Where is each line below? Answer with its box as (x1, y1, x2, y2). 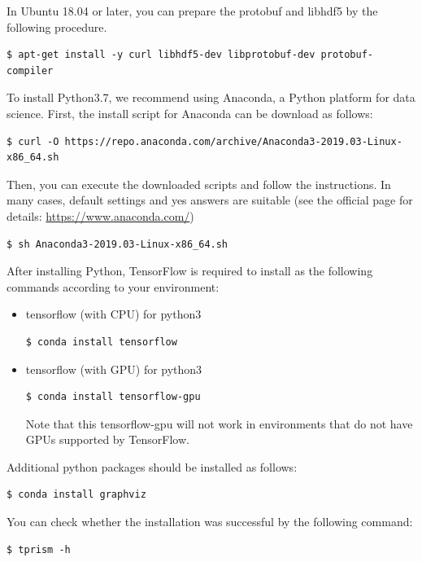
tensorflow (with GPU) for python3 (25, 360, 202, 377)
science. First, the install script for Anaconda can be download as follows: (7, 104, 373, 121)
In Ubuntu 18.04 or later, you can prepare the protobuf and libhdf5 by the (7, 2, 378, 19)
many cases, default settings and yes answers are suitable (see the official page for (7, 191, 413, 209)
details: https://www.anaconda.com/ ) (7, 207, 194, 224)
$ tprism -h (7, 543, 71, 555)
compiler (7, 64, 54, 77)
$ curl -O (7, 135, 59, 147)
